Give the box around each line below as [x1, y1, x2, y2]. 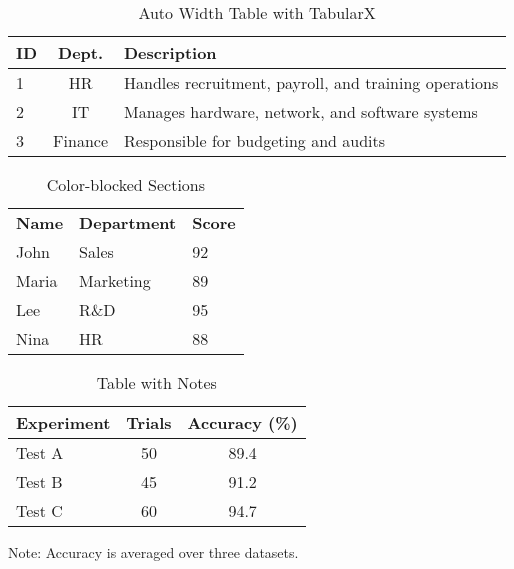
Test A [16, 441, 64, 464]
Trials [126, 411, 172, 434]
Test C [16, 499, 63, 522]
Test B [16, 470, 63, 493]
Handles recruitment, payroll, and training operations [124, 71, 499, 94]
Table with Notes [96, 371, 217, 394]
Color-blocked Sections [46, 173, 206, 196]
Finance [53, 129, 108, 152]
